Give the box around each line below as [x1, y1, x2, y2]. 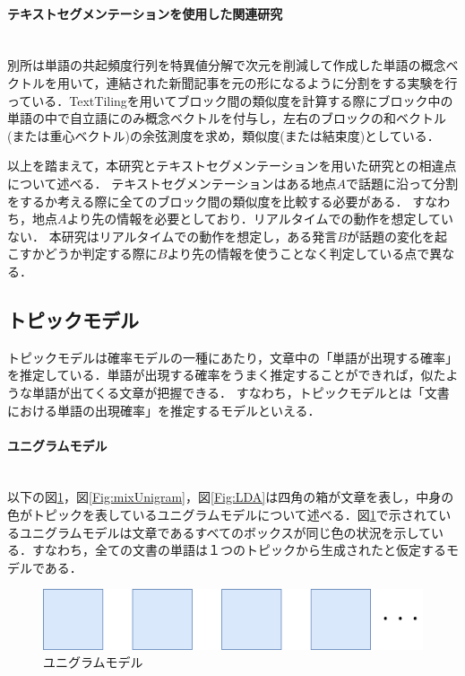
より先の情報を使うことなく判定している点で [167, 244, 430, 263]
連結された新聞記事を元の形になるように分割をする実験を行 [106, 73, 458, 92]
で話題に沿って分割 [346, 173, 459, 192]
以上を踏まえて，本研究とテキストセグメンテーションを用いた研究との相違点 [7, 156, 457, 175]
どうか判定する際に [44, 244, 158, 263]
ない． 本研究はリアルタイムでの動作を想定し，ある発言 [7, 226, 338, 245]
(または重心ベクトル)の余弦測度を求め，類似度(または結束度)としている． [7, 126, 440, 145]
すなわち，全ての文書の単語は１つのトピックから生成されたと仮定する [31, 540, 446, 559]
